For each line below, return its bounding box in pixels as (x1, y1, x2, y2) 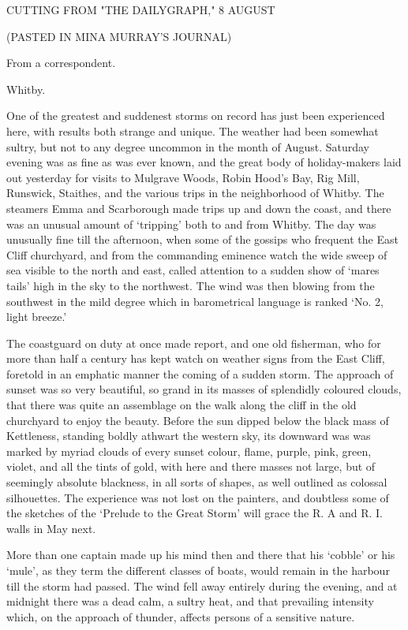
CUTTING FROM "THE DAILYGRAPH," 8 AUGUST (6, 2, 275, 17)
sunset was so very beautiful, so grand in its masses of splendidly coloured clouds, (6, 381, 402, 397)
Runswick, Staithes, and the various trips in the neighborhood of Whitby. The (6, 185, 384, 201)
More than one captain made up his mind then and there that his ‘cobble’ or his (6, 546, 395, 563)
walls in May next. (6, 520, 96, 536)
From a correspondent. (6, 54, 116, 71)
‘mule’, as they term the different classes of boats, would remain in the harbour (6, 562, 390, 578)
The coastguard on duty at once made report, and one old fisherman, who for (6, 334, 381, 351)
